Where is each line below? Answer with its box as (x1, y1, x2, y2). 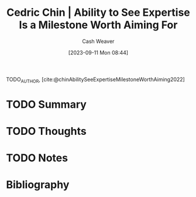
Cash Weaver (82, 38, 115, 45)
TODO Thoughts (6, 125, 87, 138)
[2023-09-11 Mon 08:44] (68, 49, 129, 56)
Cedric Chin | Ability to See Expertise (6, 6, 190, 19)
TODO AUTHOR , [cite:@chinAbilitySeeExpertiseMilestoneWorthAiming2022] (6, 76, 185, 84)
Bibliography (6, 178, 70, 192)
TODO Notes (6, 151, 68, 165)
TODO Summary (6, 97, 87, 111)
